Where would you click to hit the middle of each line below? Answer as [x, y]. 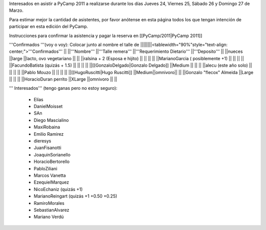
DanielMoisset [48, 107]
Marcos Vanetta [50, 175]
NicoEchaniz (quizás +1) [58, 189]
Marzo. [16, 10]
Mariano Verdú [49, 217]
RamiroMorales [49, 203]
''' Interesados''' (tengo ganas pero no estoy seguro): [63, 88]
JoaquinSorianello [52, 154]
